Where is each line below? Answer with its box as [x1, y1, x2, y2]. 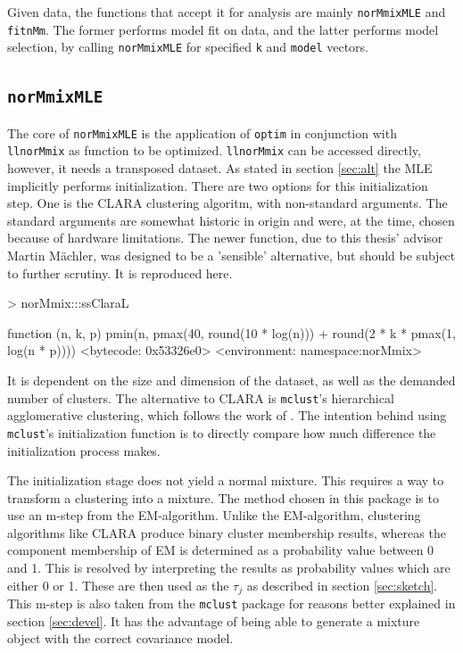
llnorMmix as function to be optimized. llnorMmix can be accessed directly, [7, 141, 421, 160]
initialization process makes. [7, 441, 161, 459]
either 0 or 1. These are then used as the [7, 575, 229, 594]
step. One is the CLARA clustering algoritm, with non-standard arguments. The [7, 194, 448, 212]
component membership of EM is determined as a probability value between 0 [7, 541, 434, 559]
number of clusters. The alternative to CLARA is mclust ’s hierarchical [7, 388, 394, 407]
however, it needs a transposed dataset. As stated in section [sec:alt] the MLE [7, 159, 433, 178]
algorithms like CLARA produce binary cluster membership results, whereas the [7, 523, 446, 541]
